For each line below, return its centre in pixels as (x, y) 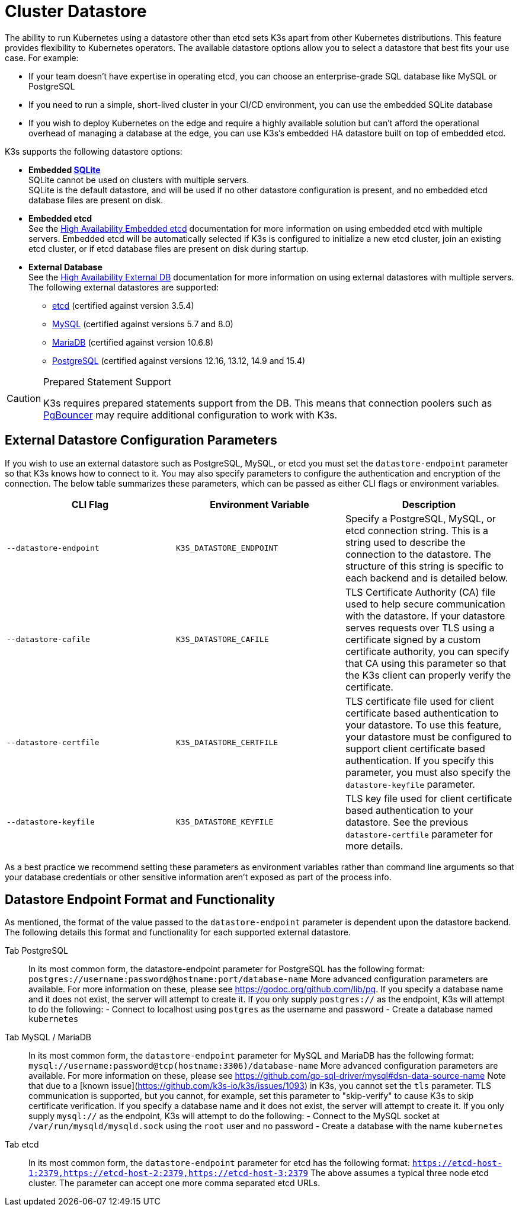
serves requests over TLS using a (420, 627)
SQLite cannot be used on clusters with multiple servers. (139, 180)
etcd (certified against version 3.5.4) (123, 305)
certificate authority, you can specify (427, 651)
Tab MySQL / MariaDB (48, 1037)
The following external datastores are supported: (124, 287)
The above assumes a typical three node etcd (399, 1173)
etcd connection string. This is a (417, 530)
